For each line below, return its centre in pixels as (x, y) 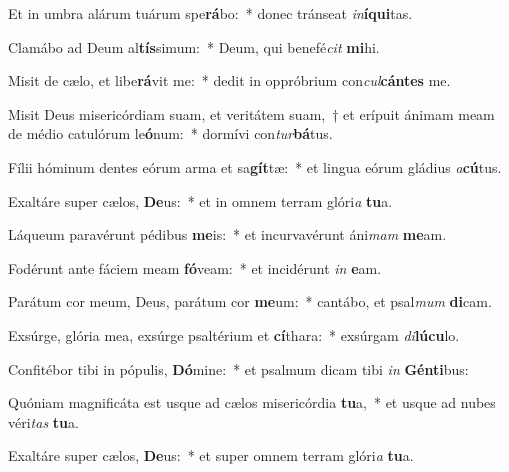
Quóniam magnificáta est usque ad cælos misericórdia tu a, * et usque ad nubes (252, 402)
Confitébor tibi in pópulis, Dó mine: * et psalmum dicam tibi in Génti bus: (238, 368)
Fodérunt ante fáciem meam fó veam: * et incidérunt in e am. (195, 267)
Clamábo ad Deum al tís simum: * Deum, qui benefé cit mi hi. (194, 46)
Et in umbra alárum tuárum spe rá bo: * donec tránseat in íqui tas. (210, 13)
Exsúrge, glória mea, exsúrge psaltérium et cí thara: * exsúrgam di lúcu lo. (234, 334)
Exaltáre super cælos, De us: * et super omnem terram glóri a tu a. (211, 455)
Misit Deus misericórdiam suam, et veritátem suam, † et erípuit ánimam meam (251, 113)
